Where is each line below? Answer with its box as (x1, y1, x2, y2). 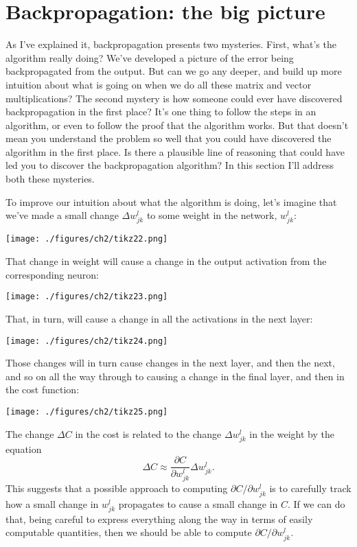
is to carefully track (269, 481, 352, 496)
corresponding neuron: (5, 267, 99, 281)
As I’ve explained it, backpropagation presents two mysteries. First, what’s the (5, 37, 336, 51)
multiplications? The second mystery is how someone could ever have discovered (5, 91, 343, 105)
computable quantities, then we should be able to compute (5, 525, 252, 539)
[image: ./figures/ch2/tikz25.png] (5, 406, 168, 417)
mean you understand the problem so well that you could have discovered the (5, 131, 332, 146)
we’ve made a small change (5, 208, 119, 222)
